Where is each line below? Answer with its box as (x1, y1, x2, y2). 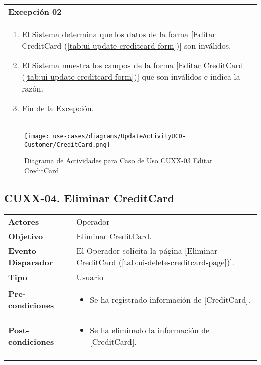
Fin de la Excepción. (22, 102, 94, 114)
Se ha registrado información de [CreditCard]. (90, 293, 251, 305)
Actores (8, 215, 39, 227)
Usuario (76, 270, 104, 283)
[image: (24, 133, 50, 140)
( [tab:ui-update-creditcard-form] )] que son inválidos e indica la (22, 71, 240, 82)
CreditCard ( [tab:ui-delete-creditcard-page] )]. (76, 256, 235, 268)
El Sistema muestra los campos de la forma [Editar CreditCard (22, 59, 243, 71)
